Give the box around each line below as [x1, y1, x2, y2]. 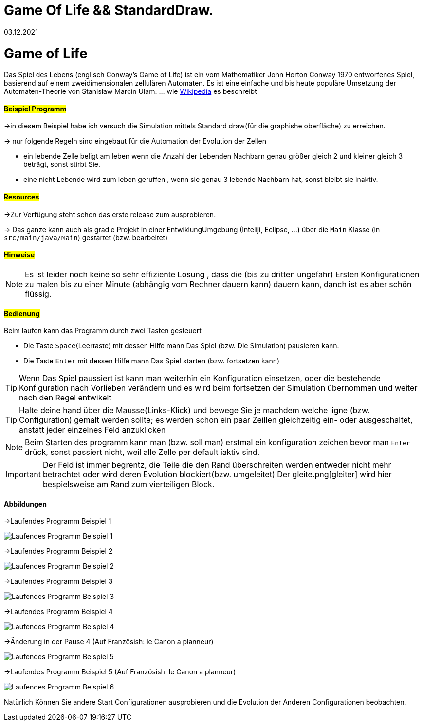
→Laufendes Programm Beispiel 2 [4, 547, 113, 556]
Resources [4, 193, 39, 201]
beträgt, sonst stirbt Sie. [23, 160, 101, 169]
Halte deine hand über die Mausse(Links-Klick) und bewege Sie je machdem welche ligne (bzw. [19, 405, 370, 416]
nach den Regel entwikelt [19, 393, 111, 403]
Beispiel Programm [4, 104, 67, 113]
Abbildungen [4, 499, 47, 508]
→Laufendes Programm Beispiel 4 [4, 607, 113, 616]
